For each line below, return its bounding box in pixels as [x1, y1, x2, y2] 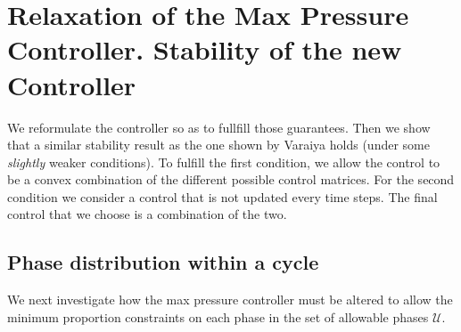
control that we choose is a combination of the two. [7, 205, 287, 223]
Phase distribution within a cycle [7, 248, 319, 276]
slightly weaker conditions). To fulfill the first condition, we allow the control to [7, 152, 440, 171]
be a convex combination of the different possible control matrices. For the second [7, 170, 455, 189]
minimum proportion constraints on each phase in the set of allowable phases [7, 307, 429, 326]
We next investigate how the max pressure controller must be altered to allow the [7, 290, 453, 309]
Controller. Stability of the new [7, 31, 402, 68]
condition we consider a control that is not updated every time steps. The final [7, 187, 438, 206]
